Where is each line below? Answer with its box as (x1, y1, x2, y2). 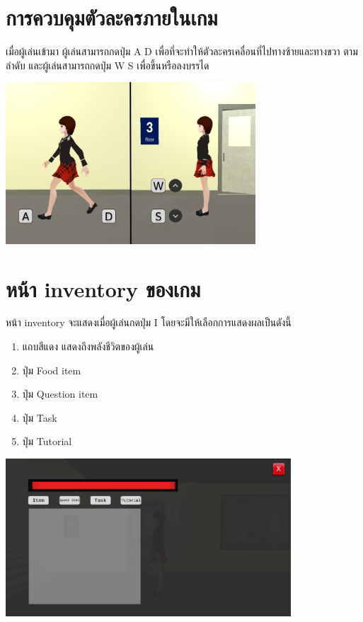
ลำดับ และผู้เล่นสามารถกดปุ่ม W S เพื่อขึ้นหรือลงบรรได (6, 57, 209, 72)
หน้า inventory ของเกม (6, 274, 201, 303)
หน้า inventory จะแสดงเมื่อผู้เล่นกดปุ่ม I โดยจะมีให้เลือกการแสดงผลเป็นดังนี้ (6, 315, 292, 330)
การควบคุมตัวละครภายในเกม (6, 3, 218, 32)
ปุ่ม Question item (22, 386, 98, 401)
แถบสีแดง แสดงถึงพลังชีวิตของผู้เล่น (22, 339, 154, 354)
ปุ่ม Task (22, 410, 57, 425)
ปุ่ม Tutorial (22, 434, 72, 449)
